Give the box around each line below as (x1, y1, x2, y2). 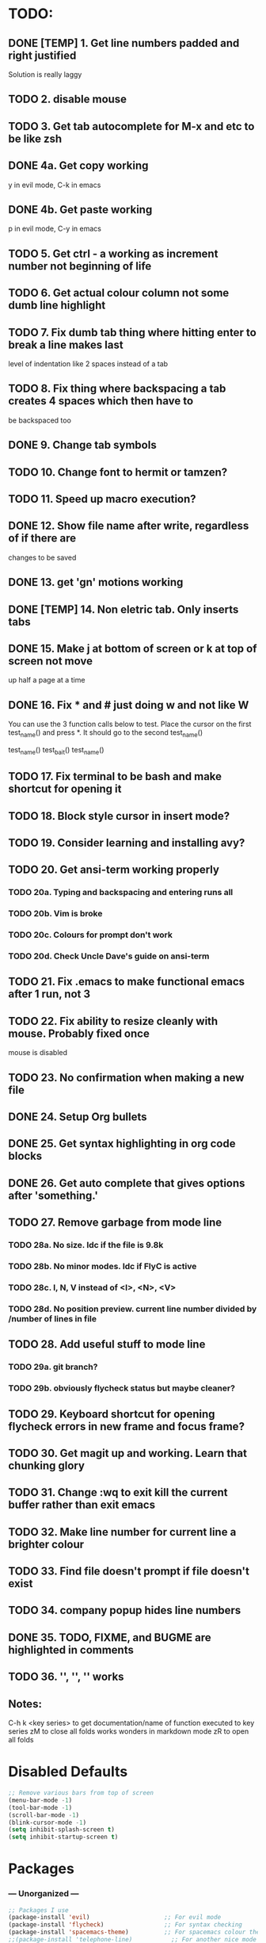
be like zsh (8, 132, 63, 145)
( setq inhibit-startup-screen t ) (8, 1833, 119, 1842)
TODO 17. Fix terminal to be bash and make (8, 770, 222, 783)
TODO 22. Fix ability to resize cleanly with (8, 1014, 218, 1027)
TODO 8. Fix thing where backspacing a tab (8, 382, 226, 396)
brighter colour (8, 1537, 85, 1551)
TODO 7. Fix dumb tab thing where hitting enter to (8, 326, 257, 339)
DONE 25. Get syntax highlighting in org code (8, 1137, 236, 1150)
